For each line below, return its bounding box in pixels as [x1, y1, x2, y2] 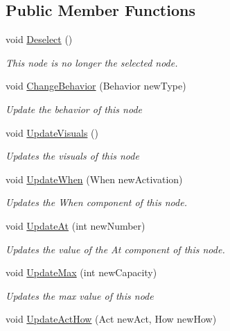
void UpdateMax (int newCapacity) [6, 265, 157, 280]
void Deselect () [6, 32, 73, 46]
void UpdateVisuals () [6, 125, 98, 139]
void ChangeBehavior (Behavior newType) [6, 78, 186, 93]
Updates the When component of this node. [6, 195, 187, 210]
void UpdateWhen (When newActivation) [6, 171, 183, 186]
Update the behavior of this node [6, 101, 142, 116]
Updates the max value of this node [6, 288, 154, 303]
